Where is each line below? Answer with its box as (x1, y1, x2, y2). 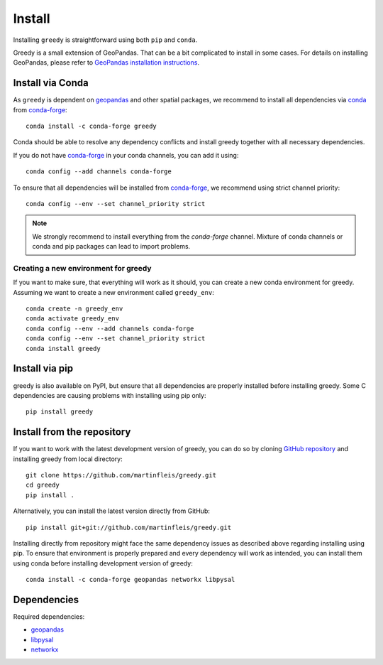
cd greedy (26, 481, 60, 490)
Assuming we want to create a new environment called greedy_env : (13, 288, 214, 296)
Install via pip (13, 362, 74, 374)
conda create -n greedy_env (26, 305, 123, 313)
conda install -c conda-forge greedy (26, 122, 157, 131)
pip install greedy (26, 408, 94, 416)
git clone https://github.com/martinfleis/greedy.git (26, 471, 216, 479)
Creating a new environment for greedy (13, 263, 152, 273)
